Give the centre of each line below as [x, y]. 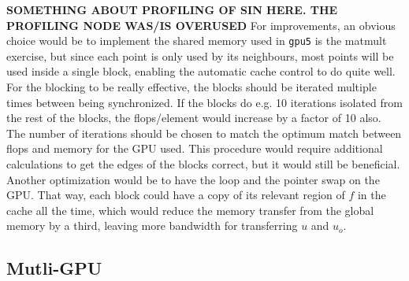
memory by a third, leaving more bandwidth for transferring [152, 226]
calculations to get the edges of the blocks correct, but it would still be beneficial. [203, 164]
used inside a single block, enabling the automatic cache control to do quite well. [201, 71]
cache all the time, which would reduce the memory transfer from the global [190, 210]
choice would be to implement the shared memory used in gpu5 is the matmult [197, 41]
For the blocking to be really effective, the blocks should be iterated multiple [191, 87]
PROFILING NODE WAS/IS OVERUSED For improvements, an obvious [201, 25]
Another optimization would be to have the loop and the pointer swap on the [193, 179]
